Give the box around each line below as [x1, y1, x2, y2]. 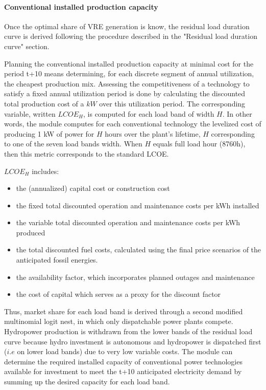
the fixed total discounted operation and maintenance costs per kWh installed [16, 200, 259, 210]
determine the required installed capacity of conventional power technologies [4, 356, 243, 366]
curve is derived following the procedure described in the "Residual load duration [4, 31, 257, 41]
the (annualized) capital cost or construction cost [16, 183, 170, 193]
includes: [32, 165, 59, 176]
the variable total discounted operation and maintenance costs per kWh [16, 217, 240, 228]
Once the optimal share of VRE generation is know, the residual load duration [4, 20, 250, 31]
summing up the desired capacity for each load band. [4, 376, 170, 387]
